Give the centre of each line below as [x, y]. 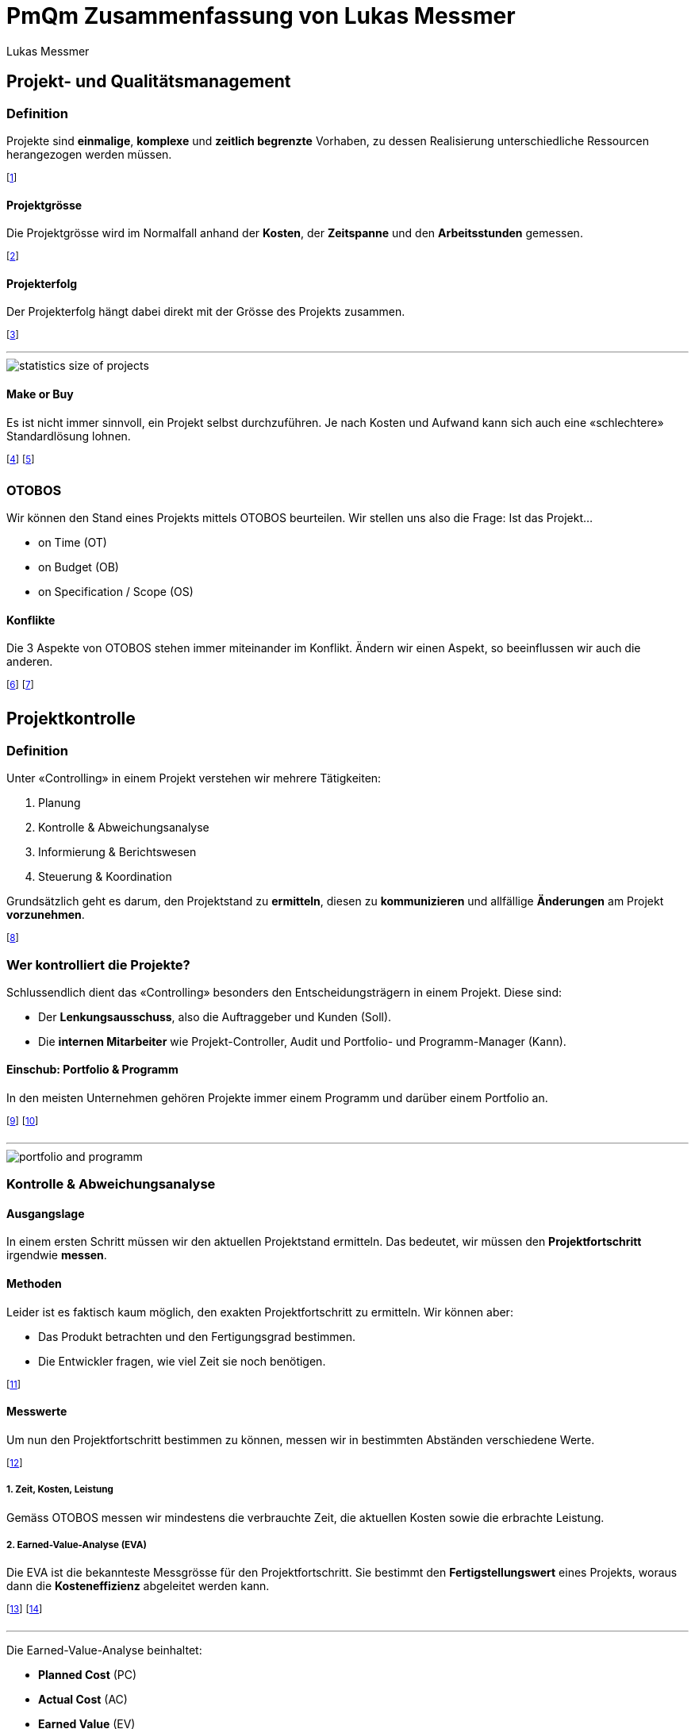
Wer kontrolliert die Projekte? [98, 964]
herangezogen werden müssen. [89, 154]
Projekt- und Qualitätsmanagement [149, 82]
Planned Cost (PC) [88, 1675]
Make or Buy [40, 394]
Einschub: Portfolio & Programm [92, 1070]
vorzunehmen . [46, 915]
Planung [60, 803]
